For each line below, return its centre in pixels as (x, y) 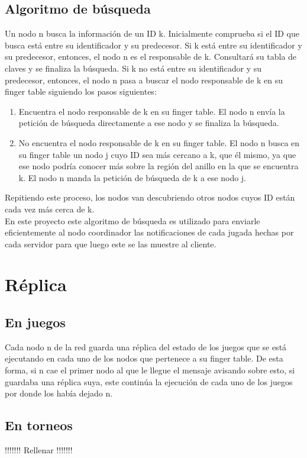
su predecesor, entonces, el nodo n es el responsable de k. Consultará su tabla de (151, 57)
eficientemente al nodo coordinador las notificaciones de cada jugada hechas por (149, 232)
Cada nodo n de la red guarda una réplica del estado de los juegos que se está (146, 346)
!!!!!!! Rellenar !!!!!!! (39, 450)
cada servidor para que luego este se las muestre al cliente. (111, 243)
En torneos (39, 425)
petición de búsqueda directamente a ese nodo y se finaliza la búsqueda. (149, 123)
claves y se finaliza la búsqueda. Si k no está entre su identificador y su (133, 68)
